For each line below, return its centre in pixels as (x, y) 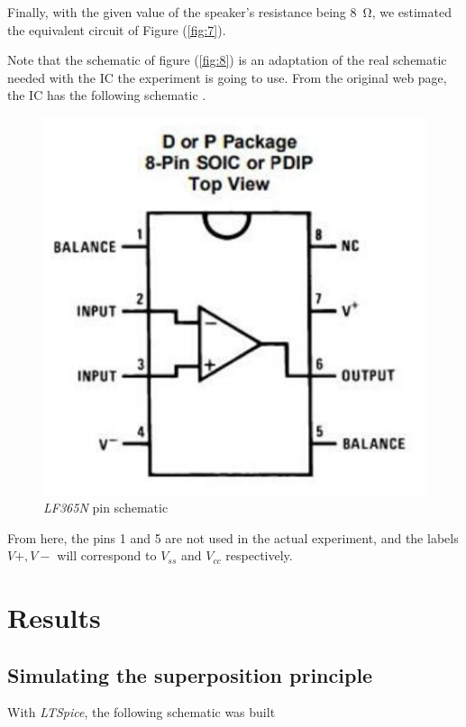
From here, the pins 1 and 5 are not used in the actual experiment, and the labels (233, 537)
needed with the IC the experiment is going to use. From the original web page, (227, 77)
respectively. (259, 555)
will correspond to (107, 555)
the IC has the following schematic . (107, 95)
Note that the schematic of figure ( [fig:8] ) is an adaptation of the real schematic (227, 60)
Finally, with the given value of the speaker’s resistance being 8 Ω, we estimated (229, 12)
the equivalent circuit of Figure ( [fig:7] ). (117, 29)
